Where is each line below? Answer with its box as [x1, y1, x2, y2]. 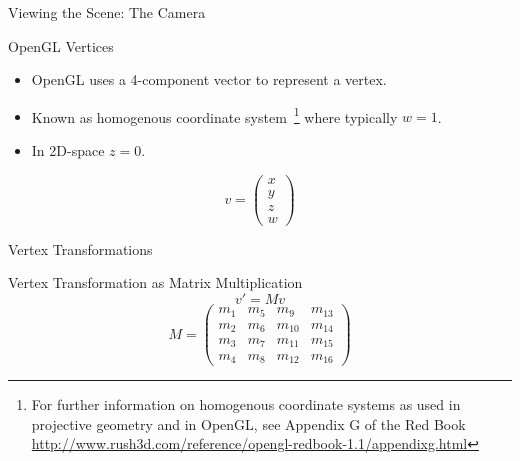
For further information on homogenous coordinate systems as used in [31, 394, 461, 414]
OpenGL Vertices [8, 35, 114, 56]
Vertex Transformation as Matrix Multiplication [8, 272, 303, 293]
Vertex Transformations [8, 238, 153, 259]
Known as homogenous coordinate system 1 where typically [31, 103, 398, 127]
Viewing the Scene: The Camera [8, 2, 206, 22]
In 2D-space [31, 140, 105, 161]
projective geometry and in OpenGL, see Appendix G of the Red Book [31, 413, 466, 434]
